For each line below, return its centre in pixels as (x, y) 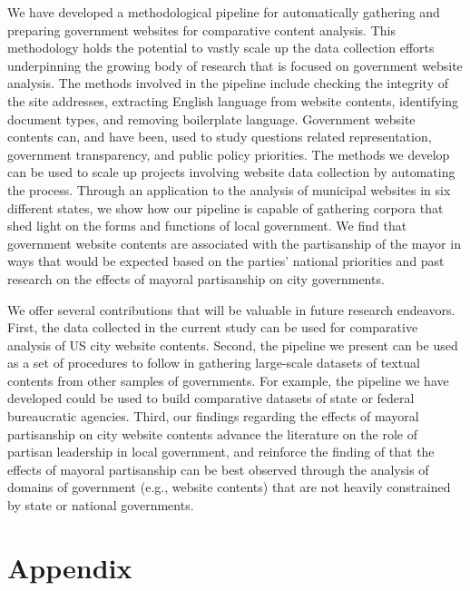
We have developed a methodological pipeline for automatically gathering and (224, 12)
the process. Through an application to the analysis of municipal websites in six (229, 189)
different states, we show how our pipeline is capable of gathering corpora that (225, 207)
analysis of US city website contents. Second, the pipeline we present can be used (233, 345)
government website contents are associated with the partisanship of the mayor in (234, 243)
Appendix (70, 567)
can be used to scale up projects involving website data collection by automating (231, 172)
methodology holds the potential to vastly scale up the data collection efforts (221, 48)
